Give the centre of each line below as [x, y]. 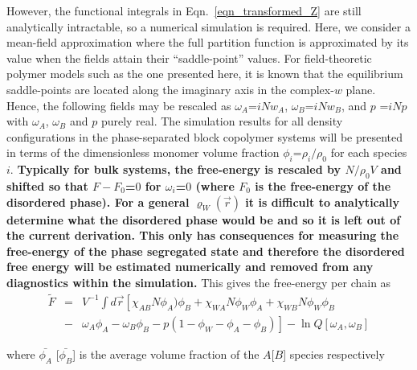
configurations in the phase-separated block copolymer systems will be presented [205, 136]
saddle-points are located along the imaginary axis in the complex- [170, 89]
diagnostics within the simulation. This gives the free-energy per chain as [199, 282]
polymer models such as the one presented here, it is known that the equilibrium [205, 74]
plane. [361, 89]
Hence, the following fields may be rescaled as [119, 105]
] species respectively [334, 354]
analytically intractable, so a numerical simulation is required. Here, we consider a [208, 26]
